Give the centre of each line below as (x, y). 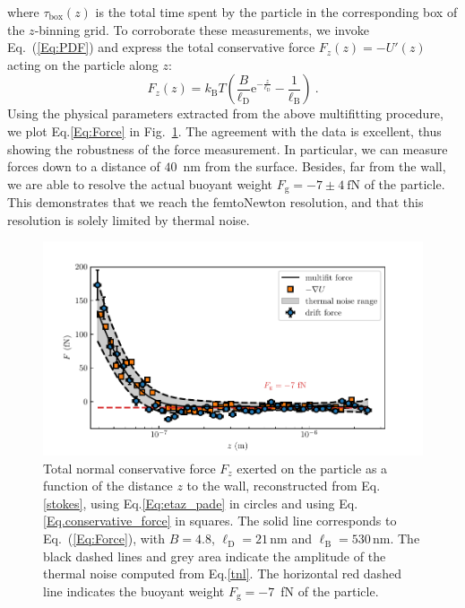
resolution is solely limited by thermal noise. (129, 219)
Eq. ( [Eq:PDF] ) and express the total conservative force (161, 47)
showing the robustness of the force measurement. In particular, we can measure (228, 148)
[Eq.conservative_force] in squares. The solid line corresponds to (220, 521)
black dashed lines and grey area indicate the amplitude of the (215, 556)
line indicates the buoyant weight (134, 591)
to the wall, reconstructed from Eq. (284, 486)
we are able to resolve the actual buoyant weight (140, 183)
